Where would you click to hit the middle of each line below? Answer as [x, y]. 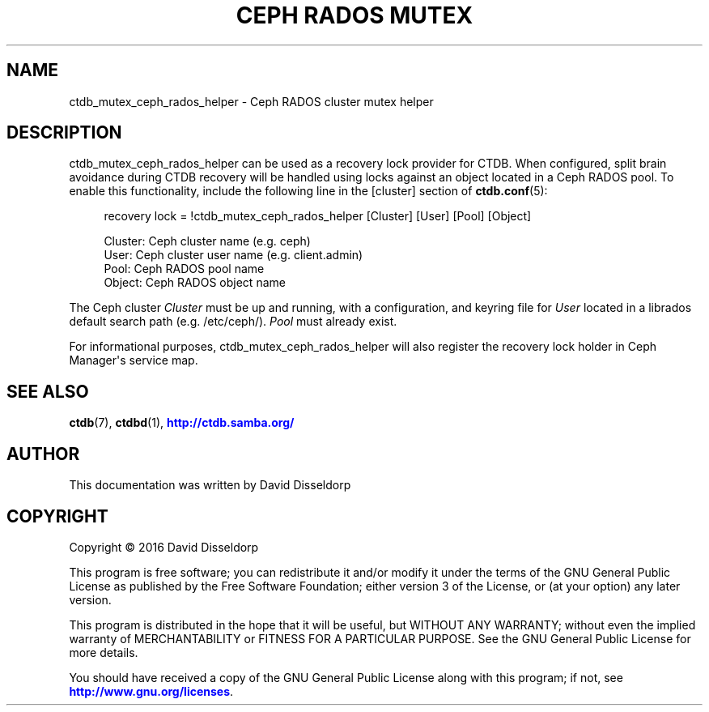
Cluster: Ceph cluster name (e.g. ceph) [207, 241]
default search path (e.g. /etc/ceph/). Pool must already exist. [233, 322]
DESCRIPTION [64, 133]
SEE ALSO [48, 391]
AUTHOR [43, 454]
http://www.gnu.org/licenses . [151, 691]
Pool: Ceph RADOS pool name [184, 269]
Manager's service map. [134, 360]
